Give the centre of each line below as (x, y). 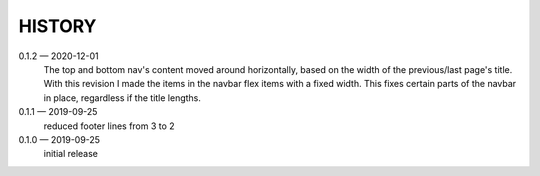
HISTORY (57, 26)
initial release (71, 154)
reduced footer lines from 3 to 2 (109, 126)
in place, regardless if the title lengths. (122, 97)
